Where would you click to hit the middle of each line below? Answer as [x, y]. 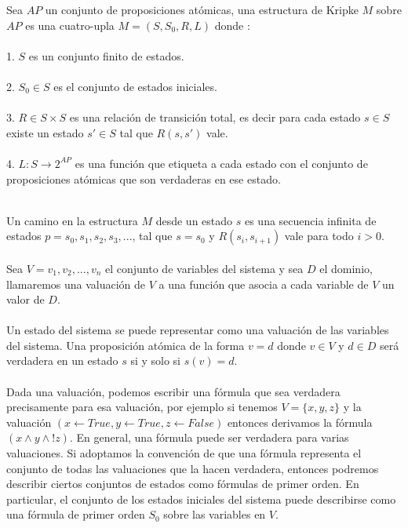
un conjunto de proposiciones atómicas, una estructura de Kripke [202, 9]
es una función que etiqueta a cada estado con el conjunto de [221, 163]
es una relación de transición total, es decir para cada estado [215, 117]
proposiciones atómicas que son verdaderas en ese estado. [144, 178]
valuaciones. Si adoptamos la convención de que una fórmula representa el [184, 453]
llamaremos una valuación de [76, 284]
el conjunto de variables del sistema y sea [204, 268]
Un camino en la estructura [72, 220]
